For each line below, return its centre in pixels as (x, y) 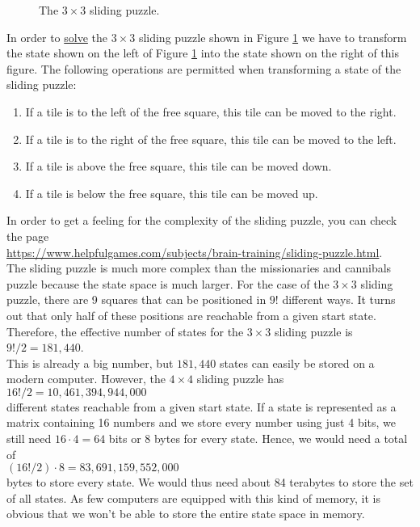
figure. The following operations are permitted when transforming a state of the (204, 68)
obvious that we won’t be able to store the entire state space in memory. (186, 514)
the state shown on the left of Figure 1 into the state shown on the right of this (203, 53)
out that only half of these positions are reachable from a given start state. (191, 315)
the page (28, 236)
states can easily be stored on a (297, 363)
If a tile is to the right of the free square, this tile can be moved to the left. (211, 139)
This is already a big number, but (90, 363)
